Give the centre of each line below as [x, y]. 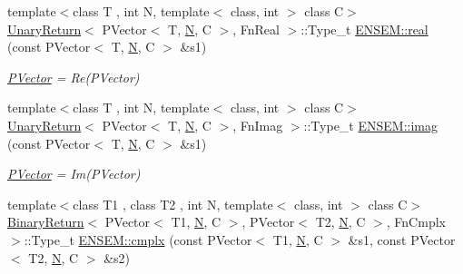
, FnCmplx [416, 222]
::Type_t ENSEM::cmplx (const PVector [138, 239]
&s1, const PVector [402, 239]
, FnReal [256, 29]
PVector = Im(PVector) [74, 174]
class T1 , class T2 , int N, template [173, 204]
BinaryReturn [46, 222]
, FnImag [258, 125]
